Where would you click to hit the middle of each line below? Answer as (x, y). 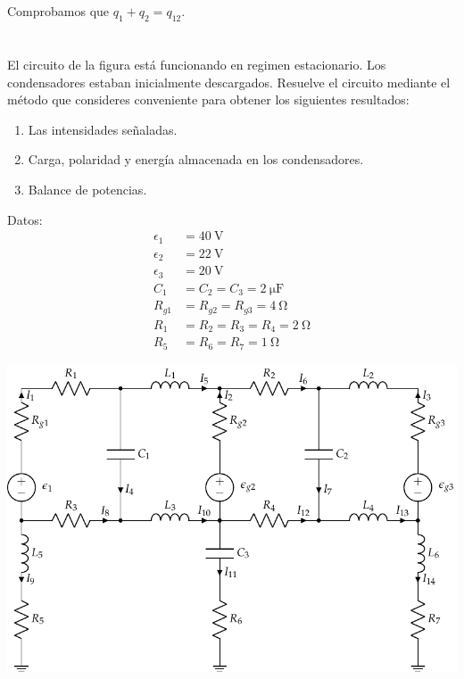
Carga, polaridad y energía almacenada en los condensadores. (196, 159)
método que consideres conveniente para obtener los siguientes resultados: (208, 99)
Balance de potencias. (87, 189)
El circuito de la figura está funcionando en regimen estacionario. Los (197, 64)
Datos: (25, 219)
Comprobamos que (58, 11)
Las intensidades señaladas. (103, 129)
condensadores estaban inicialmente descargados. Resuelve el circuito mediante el (229, 82)
